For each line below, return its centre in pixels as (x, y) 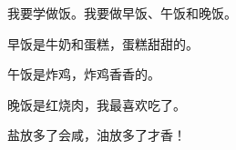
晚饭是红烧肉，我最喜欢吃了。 (97, 104)
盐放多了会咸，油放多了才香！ (97, 135)
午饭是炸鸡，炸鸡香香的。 (84, 74)
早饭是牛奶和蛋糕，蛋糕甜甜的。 (103, 43)
